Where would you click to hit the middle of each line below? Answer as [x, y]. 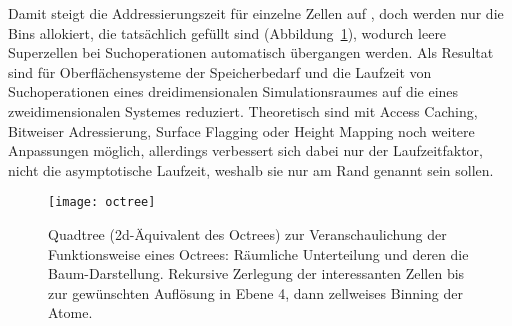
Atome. [70, 312]
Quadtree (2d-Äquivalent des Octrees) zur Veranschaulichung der [247, 234]
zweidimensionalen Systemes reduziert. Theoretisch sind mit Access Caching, [243, 110]
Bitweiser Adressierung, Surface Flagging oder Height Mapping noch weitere [241, 130]
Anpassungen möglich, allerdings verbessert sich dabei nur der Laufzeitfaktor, [245, 150]
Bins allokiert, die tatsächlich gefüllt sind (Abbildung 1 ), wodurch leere [227, 32]
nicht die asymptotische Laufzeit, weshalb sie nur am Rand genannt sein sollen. [251, 169]
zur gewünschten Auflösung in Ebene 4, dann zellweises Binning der [255, 292]
